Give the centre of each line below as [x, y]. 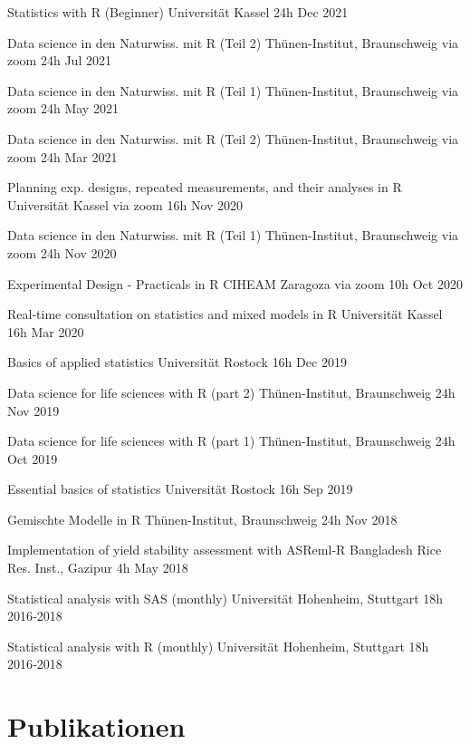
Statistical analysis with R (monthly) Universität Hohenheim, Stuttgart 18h [218, 646]
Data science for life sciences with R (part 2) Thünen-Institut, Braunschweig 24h [231, 392]
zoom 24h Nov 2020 [62, 252]
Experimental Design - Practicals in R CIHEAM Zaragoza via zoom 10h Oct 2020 [235, 283]
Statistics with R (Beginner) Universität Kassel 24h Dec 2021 [178, 12]
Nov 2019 [34, 410]
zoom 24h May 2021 [63, 108]
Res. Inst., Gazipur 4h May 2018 [98, 568]
